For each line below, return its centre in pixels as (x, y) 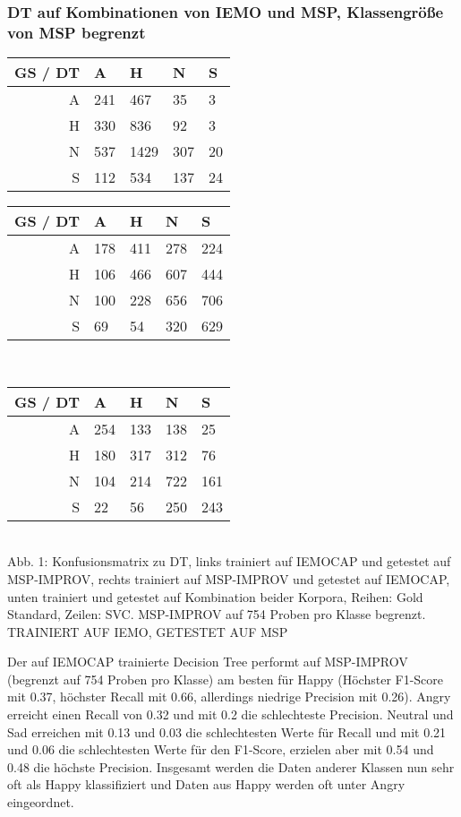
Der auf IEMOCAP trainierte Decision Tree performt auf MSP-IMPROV (208, 662)
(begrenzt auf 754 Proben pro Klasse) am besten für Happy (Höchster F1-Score (226, 679)
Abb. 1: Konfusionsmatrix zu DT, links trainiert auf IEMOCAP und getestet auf (229, 561)
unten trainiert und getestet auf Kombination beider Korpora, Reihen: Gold (215, 596)
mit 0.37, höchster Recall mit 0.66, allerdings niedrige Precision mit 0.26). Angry (229, 697)
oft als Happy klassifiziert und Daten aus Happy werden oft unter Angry (206, 784)
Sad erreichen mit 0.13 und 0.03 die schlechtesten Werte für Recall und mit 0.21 (227, 731)
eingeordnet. (41, 802)
